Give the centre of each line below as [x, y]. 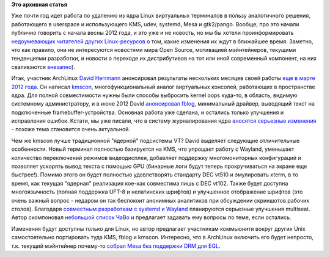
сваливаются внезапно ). [43, 67]
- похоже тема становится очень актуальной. [71, 129]
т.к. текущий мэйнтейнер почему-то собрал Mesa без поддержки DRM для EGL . [116, 246]
